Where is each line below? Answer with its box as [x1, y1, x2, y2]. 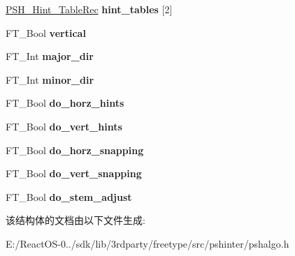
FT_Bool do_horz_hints [6, 96, 124, 110]
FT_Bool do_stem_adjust [6, 189, 132, 204]
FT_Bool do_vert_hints [6, 119, 122, 133]
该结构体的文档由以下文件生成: [6, 213, 145, 227]
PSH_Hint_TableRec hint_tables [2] [6, 2, 173, 16]
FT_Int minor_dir [6, 72, 94, 86]
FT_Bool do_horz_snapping [6, 142, 144, 157]
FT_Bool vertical [6, 25, 86, 40]
